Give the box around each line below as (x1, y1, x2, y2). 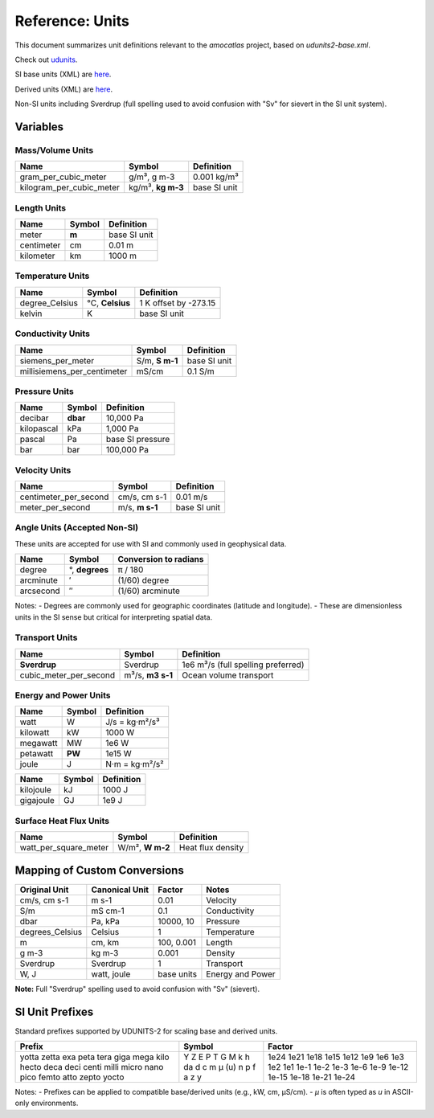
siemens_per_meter (19, 354, 95, 366)
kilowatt (19, 727, 50, 739)
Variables (14, 120, 64, 133)
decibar (19, 412, 49, 424)
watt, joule (91, 969, 131, 980)
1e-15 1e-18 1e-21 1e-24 (268, 1071, 356, 1083)
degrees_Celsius (19, 926, 83, 937)
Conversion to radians (117, 554, 204, 565)
